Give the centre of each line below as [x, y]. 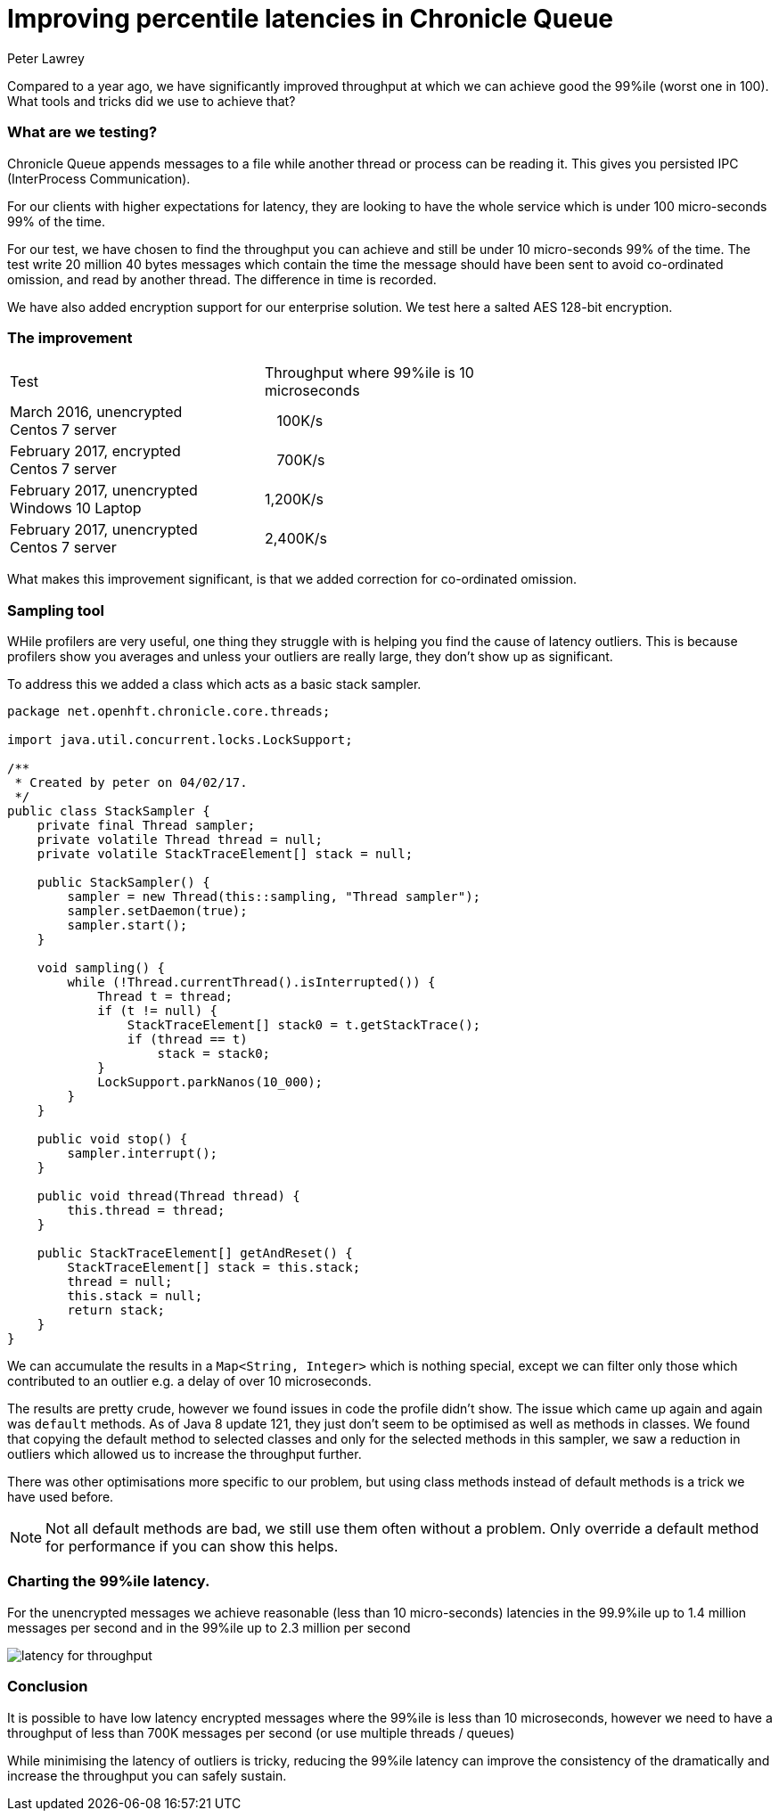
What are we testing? [82, 132]
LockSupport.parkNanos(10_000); [210, 1082]
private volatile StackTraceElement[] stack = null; [225, 854]
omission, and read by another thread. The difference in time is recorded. [222, 279]
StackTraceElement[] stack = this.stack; [214, 1267]
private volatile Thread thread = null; [180, 839]
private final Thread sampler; [146, 825]
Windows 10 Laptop [76, 508]
